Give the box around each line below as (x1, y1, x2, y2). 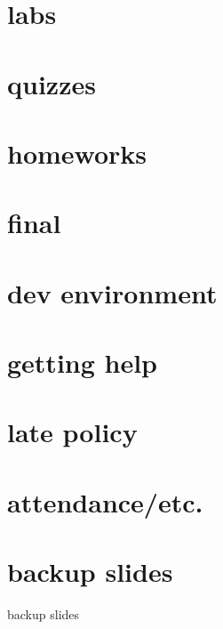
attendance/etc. (7, 483, 203, 520)
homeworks (7, 134, 147, 171)
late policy (7, 414, 138, 450)
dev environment (7, 274, 218, 310)
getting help (7, 344, 158, 381)
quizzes (7, 65, 96, 101)
